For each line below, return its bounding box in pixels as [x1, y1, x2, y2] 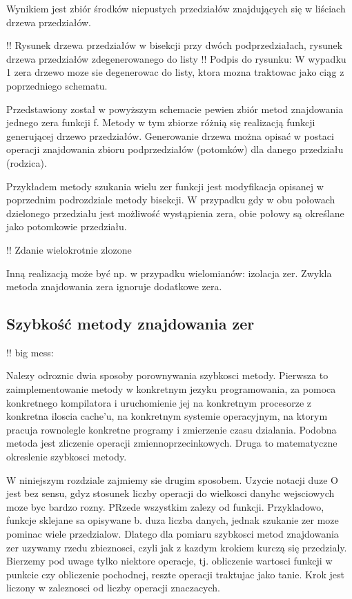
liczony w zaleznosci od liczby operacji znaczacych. [6, 580, 221, 595]
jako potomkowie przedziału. [6, 219, 127, 234]
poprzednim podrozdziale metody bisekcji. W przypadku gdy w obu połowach [6, 192, 335, 207]
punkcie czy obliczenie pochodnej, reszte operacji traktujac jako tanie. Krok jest [6, 567, 344, 581]
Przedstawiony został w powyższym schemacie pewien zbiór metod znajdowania [6, 101, 344, 116]
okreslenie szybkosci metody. [6, 449, 127, 464]
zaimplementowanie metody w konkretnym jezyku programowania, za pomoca [6, 382, 336, 396]
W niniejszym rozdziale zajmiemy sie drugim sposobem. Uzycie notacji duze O [6, 472, 339, 487]
